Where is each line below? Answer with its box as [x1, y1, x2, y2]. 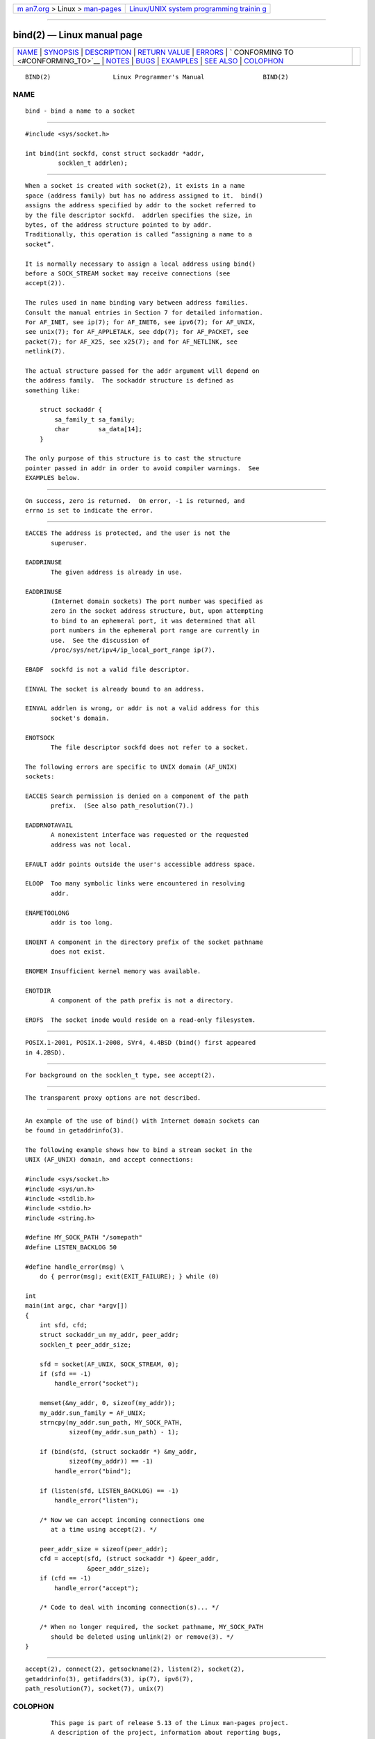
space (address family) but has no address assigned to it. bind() [25, 191, 263, 200]
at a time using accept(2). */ [51, 1525, 158, 1534]
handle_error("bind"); [54, 1467, 132, 1475]
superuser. [51, 539, 88, 547]
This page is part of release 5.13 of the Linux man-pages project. [51, 1719, 289, 1727]
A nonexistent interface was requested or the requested [51, 831, 249, 839]
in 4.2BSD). [25, 1048, 66, 1057]
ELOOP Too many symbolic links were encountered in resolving [25, 880, 245, 888]
